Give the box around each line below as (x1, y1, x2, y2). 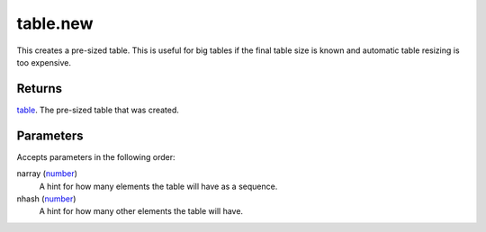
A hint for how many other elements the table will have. (39, 206, 243, 217)
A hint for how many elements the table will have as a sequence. (39, 181, 278, 192)
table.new (16, 13, 94, 33)
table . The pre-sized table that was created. (16, 104, 180, 115)
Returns (16, 81, 63, 96)
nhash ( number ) (16, 193, 76, 204)
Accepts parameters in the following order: (16, 151, 175, 162)
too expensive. (16, 57, 72, 67)
